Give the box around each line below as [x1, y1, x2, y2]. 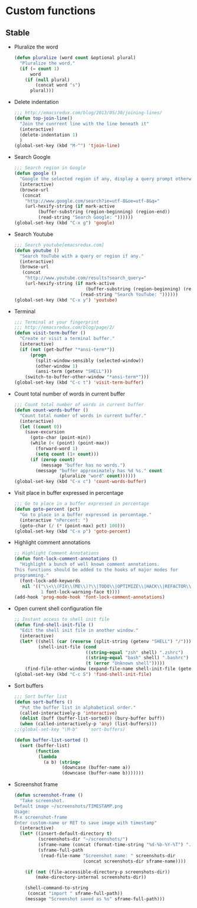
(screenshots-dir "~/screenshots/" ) [38, 836, 128, 842]
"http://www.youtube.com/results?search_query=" [25, 275, 147, 281]
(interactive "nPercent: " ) [19, 517, 89, 523]
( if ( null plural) [25, 77, 70, 83]
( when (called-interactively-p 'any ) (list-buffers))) [19, 721, 157, 727]
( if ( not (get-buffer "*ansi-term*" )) [19, 346, 115, 352]
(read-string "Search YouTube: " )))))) [80, 291, 178, 297]
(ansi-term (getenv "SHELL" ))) [35, 368, 113, 375]
